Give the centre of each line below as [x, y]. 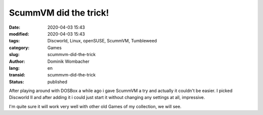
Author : [17, 61]
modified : [19, 34]
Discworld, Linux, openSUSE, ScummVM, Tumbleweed [102, 41]
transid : [17, 75]
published [57, 82]
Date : [15, 27]
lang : [14, 68]
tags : [14, 41]
